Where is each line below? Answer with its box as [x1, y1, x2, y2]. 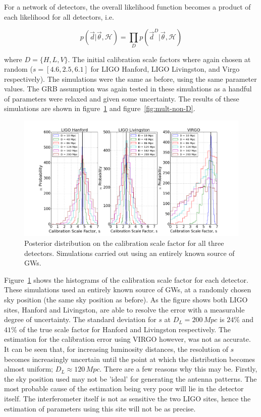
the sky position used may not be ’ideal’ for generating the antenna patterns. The [4, 373, 257, 384]
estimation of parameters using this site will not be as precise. [4, 403, 196, 413]
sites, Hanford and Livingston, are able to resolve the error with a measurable [4, 304, 245, 315]
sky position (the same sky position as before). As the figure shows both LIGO [4, 294, 248, 304]
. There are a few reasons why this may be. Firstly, [99, 363, 257, 374]
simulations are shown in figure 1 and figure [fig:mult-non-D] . [4, 103, 195, 114]
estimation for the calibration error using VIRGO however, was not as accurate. [4, 334, 251, 344]
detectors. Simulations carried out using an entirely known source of [24, 247, 235, 258]
